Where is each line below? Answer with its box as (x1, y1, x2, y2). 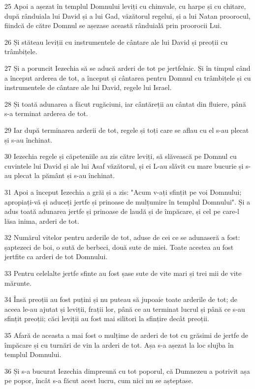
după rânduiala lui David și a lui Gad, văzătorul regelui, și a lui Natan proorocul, (4, 10, 251, 21)
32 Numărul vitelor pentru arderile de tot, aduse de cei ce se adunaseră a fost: (4, 232, 240, 242)
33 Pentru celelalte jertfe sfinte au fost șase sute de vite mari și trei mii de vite (4, 268, 242, 278)
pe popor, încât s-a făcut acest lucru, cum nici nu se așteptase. (4, 375, 193, 386)
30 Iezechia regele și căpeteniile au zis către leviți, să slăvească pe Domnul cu (4, 151, 237, 161)
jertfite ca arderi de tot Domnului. (4, 251, 108, 262)
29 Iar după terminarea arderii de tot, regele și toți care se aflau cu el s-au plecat (4, 124, 249, 135)
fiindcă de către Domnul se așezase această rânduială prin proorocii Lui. (4, 20, 222, 30)
